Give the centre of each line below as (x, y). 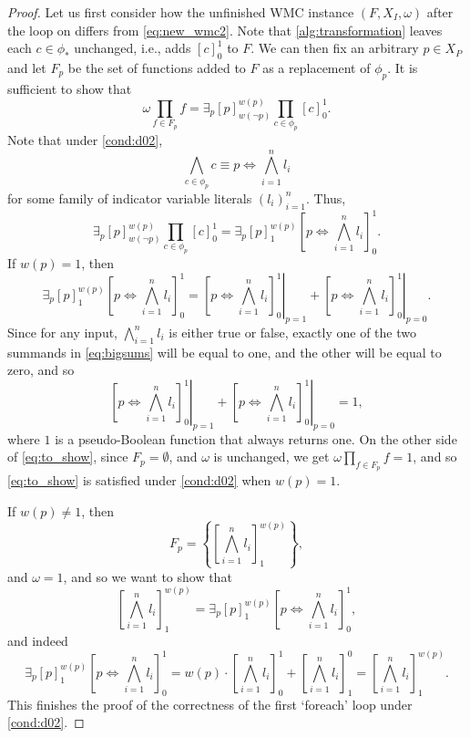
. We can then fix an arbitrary (335, 48)
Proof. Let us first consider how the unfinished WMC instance (181, 12)
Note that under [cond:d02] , (85, 140)
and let (27, 67)
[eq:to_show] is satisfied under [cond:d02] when (139, 480)
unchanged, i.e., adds (133, 48)
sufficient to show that (70, 88)
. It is (403, 67)
